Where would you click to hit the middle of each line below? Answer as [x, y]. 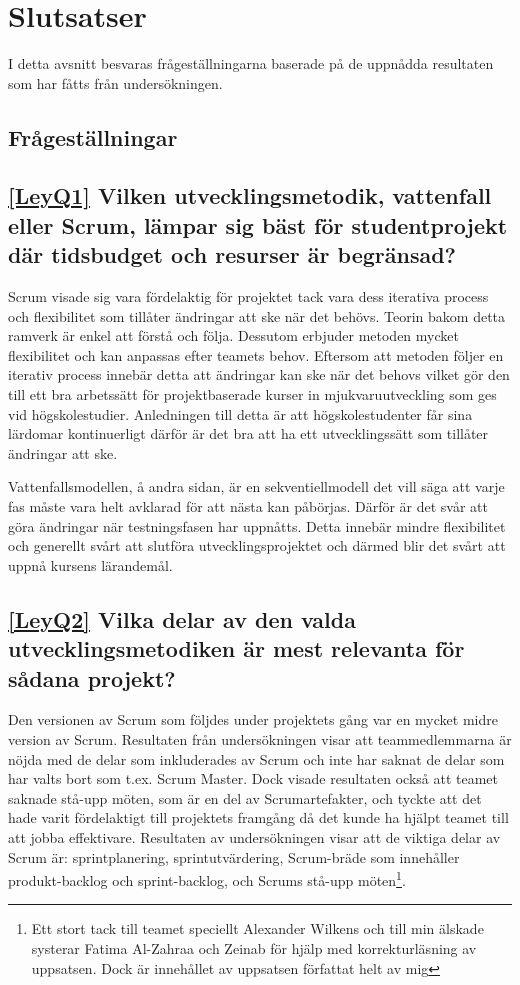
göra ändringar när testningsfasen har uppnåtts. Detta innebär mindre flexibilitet [257, 525]
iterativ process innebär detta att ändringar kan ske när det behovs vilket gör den [259, 374]
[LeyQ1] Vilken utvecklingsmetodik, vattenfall [250, 195]
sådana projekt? [92, 677]
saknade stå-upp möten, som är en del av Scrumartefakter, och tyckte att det [245, 797]
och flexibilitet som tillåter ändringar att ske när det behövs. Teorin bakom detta [257, 315]
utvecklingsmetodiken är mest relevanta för [236, 648]
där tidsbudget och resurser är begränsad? [232, 254]
